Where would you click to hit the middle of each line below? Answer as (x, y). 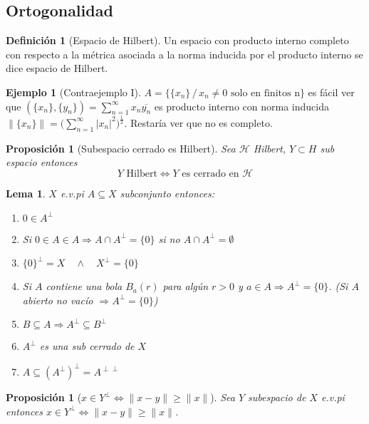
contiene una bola (84, 286)
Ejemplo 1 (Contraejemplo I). (73, 92)
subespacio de (277, 397)
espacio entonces (42, 162)
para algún (186, 286)
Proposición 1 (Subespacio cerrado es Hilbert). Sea (121, 148)
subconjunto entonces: (167, 193)
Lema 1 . (26, 193)
